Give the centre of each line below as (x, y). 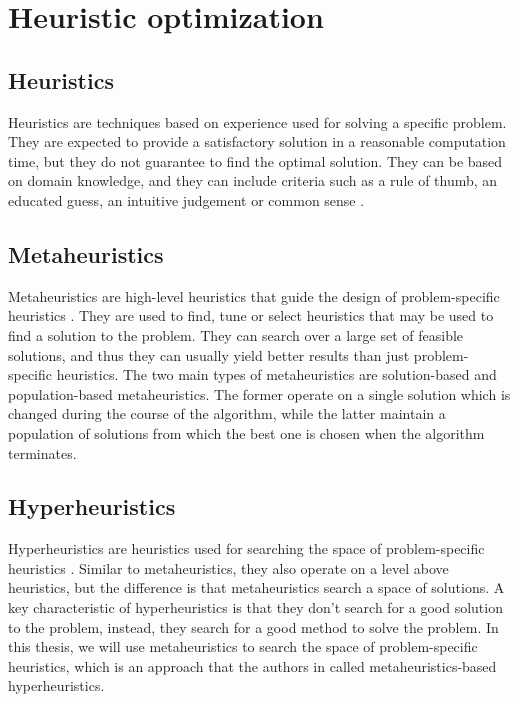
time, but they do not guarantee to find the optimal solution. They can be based (255, 160)
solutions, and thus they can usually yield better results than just (209, 354)
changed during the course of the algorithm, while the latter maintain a (227, 413)
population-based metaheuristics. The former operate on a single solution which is (259, 393)
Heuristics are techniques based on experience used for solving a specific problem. (257, 121)
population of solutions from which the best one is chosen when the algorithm (246, 432)
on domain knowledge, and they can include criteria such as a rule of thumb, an (253, 180)
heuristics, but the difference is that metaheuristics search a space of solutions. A (256, 587)
